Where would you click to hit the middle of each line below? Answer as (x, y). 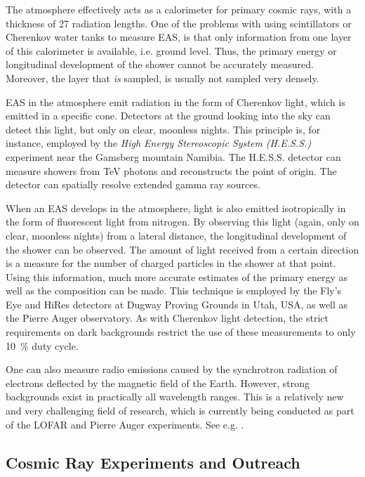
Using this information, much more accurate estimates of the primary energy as (177, 276)
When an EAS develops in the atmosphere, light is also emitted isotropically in (176, 208)
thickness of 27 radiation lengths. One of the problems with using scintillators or (179, 23)
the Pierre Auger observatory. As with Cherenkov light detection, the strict (167, 318)
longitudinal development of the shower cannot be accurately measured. (160, 64)
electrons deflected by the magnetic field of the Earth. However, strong (158, 383)
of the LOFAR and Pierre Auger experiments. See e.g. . (125, 424)
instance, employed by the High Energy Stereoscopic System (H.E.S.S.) (159, 143)
